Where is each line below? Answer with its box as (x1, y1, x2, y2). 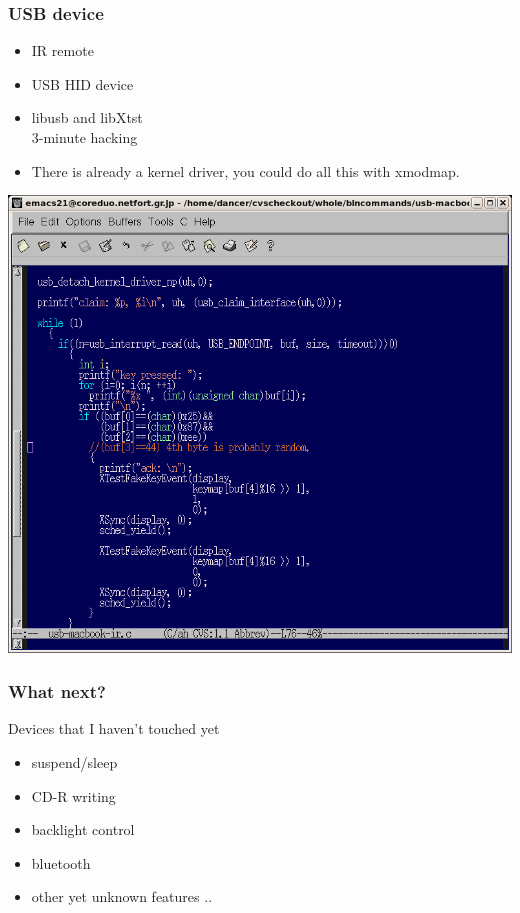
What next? (8, 679, 106, 704)
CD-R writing (31, 785, 116, 806)
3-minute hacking (31, 127, 138, 147)
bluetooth (31, 852, 91, 873)
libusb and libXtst (31, 107, 143, 128)
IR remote (31, 40, 94, 61)
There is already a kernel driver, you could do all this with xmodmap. (31, 160, 460, 181)
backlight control (31, 819, 135, 840)
